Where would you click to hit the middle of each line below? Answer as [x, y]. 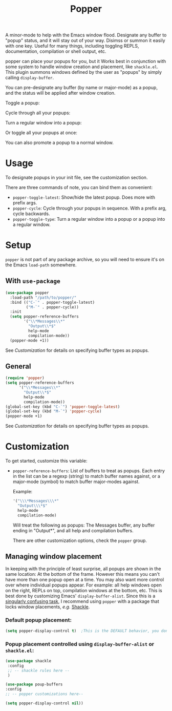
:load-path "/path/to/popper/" [43, 298]
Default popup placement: [38, 620]
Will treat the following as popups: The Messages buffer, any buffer [84, 525]
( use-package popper [27, 292]
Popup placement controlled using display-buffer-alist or [80, 644]
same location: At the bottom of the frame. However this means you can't [83, 574]
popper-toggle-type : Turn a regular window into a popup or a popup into [89, 219]
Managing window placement [53, 557]
